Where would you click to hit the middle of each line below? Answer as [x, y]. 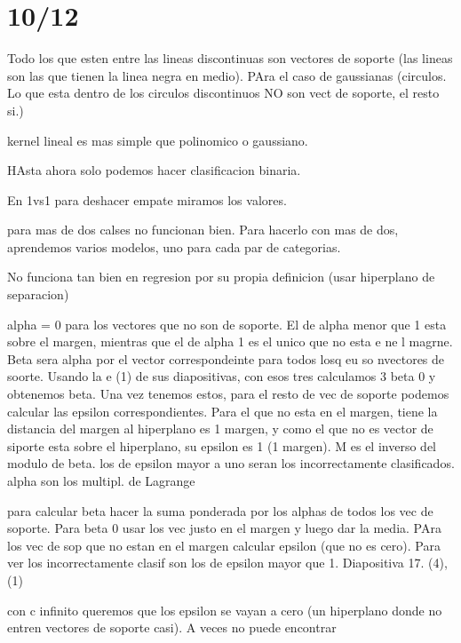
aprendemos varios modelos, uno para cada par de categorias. [174, 246]
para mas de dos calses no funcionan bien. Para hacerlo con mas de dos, [203, 230]
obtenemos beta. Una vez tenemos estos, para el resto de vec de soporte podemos [228, 394]
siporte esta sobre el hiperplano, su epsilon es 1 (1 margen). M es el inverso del [222, 445]
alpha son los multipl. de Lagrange [101, 480]
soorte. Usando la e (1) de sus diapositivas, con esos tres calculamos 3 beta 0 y [222, 376]
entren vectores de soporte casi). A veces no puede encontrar [172, 627]
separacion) [38, 294]
